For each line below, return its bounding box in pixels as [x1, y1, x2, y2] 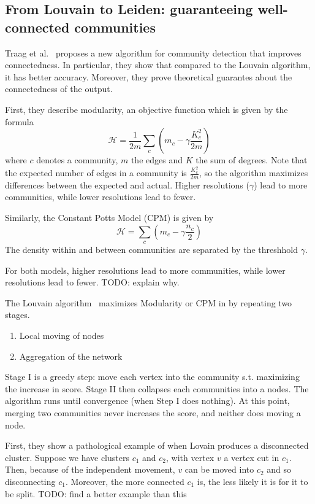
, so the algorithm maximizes [199, 166, 308, 179]
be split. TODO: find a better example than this [5, 487, 187, 500]
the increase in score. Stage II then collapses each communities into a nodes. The [5, 382, 309, 395]
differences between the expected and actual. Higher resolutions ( [5, 178, 249, 191]
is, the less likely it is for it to [197, 475, 308, 487]
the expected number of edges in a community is [5, 166, 187, 179]
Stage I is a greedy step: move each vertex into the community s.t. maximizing [5, 370, 300, 383]
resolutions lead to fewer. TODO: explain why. [5, 276, 180, 289]
